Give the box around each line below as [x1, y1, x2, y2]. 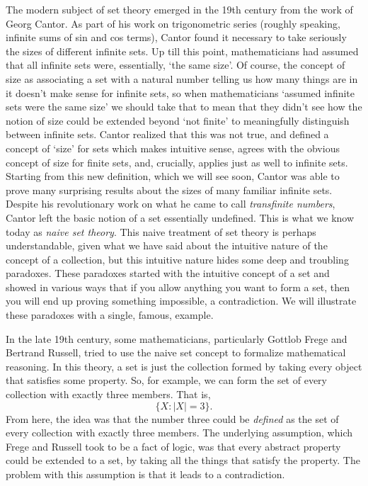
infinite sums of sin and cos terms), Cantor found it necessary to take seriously [6, 30, 347, 45]
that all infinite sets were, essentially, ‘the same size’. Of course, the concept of [6, 57, 345, 72]
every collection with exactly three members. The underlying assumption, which [6, 425, 352, 440]
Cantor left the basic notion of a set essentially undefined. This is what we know [6, 210, 355, 225]
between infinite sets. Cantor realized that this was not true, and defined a [6, 127, 329, 142]
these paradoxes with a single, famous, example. [6, 307, 214, 322]
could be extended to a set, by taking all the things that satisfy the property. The [6, 453, 360, 468]
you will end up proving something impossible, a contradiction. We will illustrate [6, 293, 357, 308]
